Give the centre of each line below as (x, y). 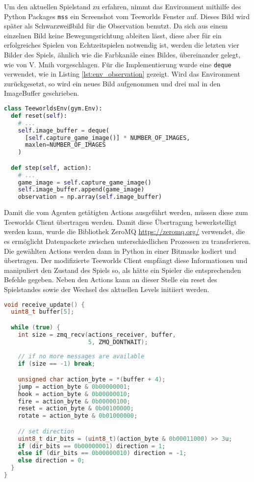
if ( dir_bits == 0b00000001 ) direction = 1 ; (92, 446)
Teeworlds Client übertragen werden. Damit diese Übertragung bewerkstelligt (120, 222)
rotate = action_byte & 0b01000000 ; (78, 416)
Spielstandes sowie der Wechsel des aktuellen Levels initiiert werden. (107, 289)
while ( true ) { (36, 327)
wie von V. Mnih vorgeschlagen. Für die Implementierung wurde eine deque (118, 64)
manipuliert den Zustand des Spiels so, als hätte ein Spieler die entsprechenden (123, 270)
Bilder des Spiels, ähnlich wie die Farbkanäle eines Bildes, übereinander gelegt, (122, 55)
